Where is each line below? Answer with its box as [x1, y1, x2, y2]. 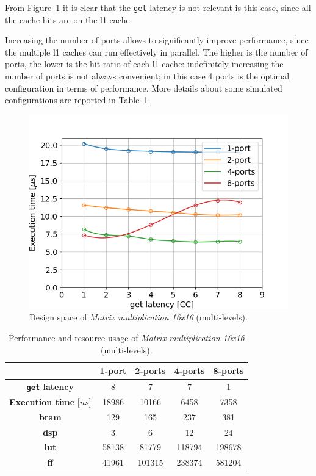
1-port [99, 364, 127, 377]
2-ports [135, 364, 166, 377]
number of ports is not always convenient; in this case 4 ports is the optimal [5, 70, 290, 82]
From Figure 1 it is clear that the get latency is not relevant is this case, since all [5, 1, 311, 13]
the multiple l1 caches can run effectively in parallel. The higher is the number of [5, 45, 308, 58]
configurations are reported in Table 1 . [5, 93, 151, 106]
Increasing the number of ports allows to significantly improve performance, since [5, 34, 309, 46]
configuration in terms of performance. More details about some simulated [5, 81, 282, 94]
